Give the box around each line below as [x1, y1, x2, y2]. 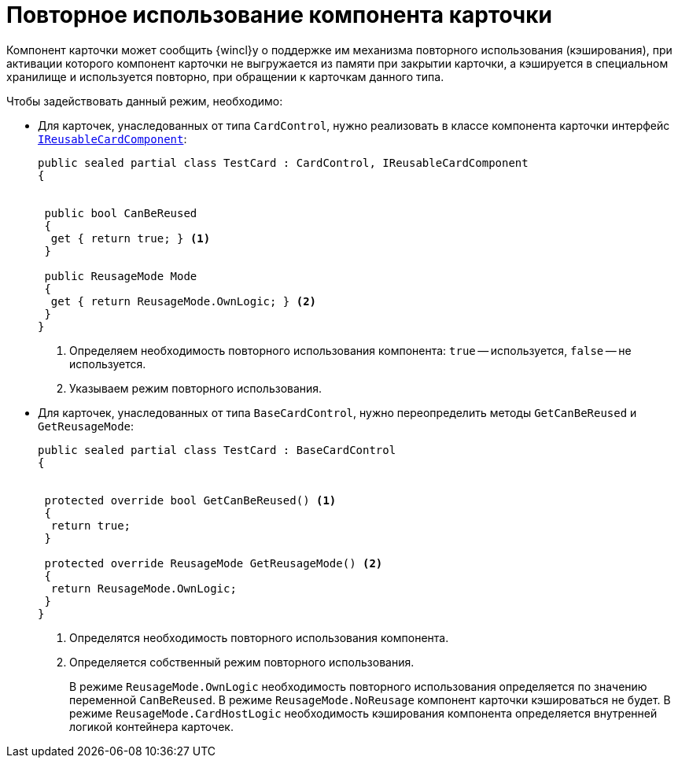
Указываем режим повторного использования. [69, 381, 322, 395]
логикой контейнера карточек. [69, 719, 234, 733]
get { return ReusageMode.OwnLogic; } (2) [50, 294, 317, 308]
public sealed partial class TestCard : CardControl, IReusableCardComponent [38, 156, 529, 169]
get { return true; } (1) [50, 231, 211, 245]
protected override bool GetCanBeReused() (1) [44, 493, 337, 507]
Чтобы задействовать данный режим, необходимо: [6, 94, 283, 108]
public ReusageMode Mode [44, 269, 197, 282]
